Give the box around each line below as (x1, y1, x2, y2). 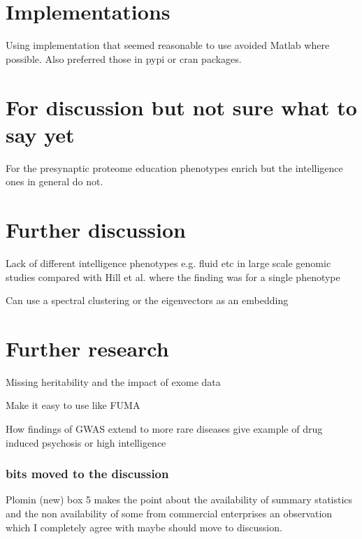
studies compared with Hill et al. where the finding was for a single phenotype (6, 269, 340, 284)
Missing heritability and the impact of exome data (6, 374, 221, 389)
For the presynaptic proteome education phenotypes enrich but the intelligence (6, 160, 343, 175)
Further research (6, 333, 169, 362)
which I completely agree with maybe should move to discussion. (6, 519, 282, 534)
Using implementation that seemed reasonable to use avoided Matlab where (6, 38, 330, 52)
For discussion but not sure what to (6, 92, 357, 121)
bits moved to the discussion (6, 465, 169, 482)
